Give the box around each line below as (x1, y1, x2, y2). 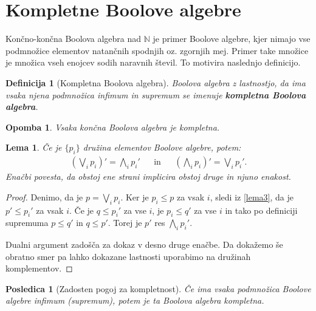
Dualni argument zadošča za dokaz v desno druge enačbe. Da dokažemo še (5, 238, 283, 251)
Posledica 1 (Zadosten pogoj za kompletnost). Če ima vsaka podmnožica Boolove (5, 282, 311, 295)
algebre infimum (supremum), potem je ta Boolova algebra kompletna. (5, 294, 264, 307)
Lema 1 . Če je (5, 141, 62, 154)
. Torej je (108, 216, 142, 229)
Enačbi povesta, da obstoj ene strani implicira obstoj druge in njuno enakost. (5, 170, 291, 183)
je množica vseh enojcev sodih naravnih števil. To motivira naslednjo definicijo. (5, 56, 301, 69)
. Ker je (120, 190, 149, 203)
